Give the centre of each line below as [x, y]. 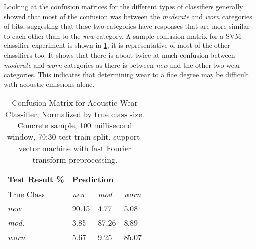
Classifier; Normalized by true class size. [75, 114]
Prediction [93, 179]
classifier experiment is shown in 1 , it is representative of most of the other [117, 45]
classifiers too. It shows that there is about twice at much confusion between [120, 55]
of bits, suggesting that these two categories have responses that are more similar [127, 26]
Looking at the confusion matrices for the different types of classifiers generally [124, 6]
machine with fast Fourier [87, 148]
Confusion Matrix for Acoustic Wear [75, 103]
